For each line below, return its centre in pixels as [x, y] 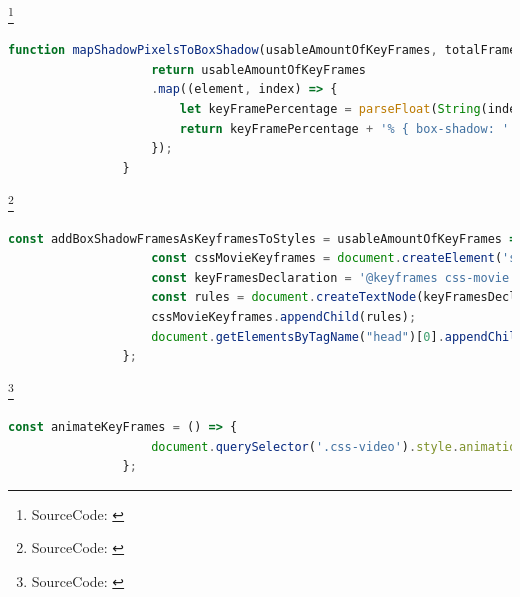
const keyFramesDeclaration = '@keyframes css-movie [330, 277]
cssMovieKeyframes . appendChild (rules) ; [284, 317]
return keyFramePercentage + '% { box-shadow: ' [344, 128]
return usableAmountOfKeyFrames [258, 69]
